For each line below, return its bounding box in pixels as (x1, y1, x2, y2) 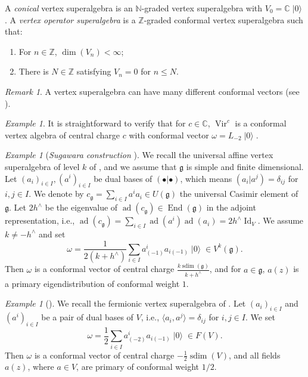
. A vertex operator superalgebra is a (5, 13, 136, 26)
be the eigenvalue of (45, 201, 118, 214)
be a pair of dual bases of (41, 311, 133, 323)
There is (18, 65, 49, 78)
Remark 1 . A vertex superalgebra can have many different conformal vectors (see (5, 85, 300, 97)
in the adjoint (206, 201, 256, 214)
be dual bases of (94, 172, 153, 184)
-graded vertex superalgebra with (141, 2, 263, 14)
